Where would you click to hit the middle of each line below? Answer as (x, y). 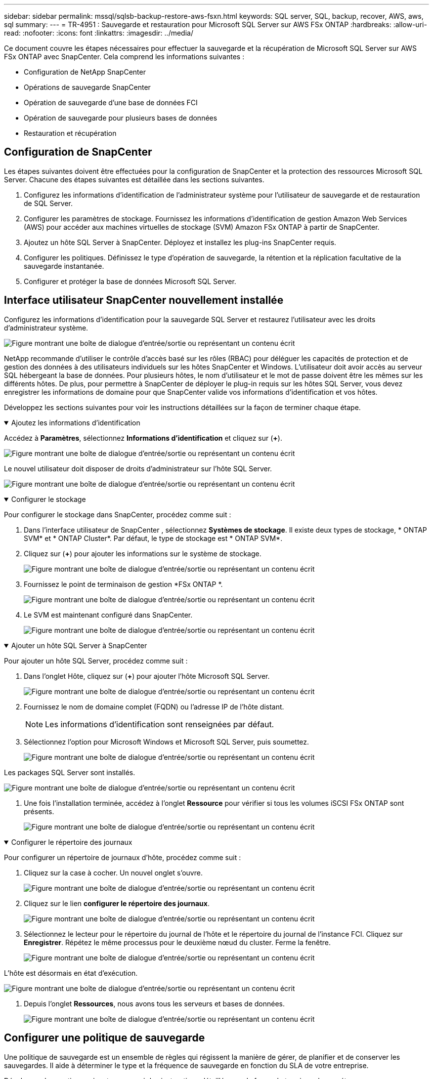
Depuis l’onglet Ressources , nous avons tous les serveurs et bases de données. (154, 1003)
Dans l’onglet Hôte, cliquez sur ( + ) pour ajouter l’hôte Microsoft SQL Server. (147, 676)
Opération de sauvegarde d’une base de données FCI (111, 103)
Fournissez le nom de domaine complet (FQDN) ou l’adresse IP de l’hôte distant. (154, 706)
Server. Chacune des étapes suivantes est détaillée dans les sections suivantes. (134, 179)
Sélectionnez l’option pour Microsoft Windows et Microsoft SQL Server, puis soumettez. (167, 742)
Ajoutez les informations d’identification (76, 422)
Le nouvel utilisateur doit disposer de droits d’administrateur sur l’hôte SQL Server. (138, 468)
